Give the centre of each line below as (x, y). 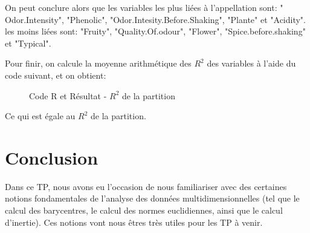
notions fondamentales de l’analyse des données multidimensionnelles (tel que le (152, 198)
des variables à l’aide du (251, 63)
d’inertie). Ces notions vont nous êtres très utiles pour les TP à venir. (134, 222)
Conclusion (52, 157)
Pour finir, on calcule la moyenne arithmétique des (98, 63)
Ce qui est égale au (40, 116)
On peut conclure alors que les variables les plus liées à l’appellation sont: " (144, 7)
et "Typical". (28, 43)
